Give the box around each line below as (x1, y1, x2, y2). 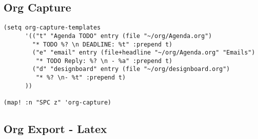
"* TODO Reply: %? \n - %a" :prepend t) (36, 57, 173, 64)
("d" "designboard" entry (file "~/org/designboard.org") (32, 65, 230, 73)
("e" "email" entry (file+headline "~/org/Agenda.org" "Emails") (32, 49, 255, 56)
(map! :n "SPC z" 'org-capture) (4, 99, 111, 106)
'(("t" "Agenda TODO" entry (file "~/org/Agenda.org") (25, 32, 212, 39)
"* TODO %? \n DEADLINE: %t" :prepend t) (32, 40, 173, 48)
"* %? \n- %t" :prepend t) (36, 74, 126, 81)
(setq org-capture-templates (4, 24, 101, 31)
